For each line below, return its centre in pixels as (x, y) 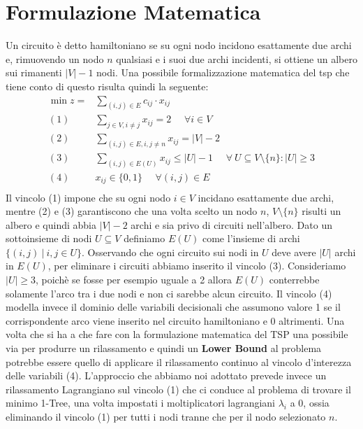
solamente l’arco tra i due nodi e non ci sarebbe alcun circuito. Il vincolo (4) (169, 293)
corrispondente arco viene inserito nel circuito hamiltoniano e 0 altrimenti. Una (175, 320)
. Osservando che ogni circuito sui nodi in (170, 252)
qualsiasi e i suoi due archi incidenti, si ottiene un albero (237, 58)
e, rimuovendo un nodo (55, 58)
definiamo (145, 238)
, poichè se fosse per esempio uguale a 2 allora (134, 280)
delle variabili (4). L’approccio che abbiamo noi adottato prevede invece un (166, 375)
